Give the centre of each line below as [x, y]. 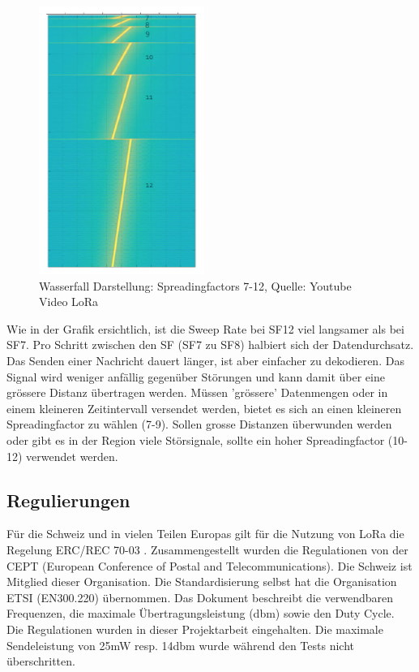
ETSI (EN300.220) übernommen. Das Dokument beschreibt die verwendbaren [200, 597]
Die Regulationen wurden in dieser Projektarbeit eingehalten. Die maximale [195, 629]
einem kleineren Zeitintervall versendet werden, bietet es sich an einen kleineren [204, 408]
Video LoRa [69, 302]
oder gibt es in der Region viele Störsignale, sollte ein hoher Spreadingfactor [196, 440]
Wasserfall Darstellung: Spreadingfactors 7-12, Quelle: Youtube [195, 285]
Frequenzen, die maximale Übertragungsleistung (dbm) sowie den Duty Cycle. [201, 613]
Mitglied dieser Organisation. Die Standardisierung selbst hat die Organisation [202, 582]
